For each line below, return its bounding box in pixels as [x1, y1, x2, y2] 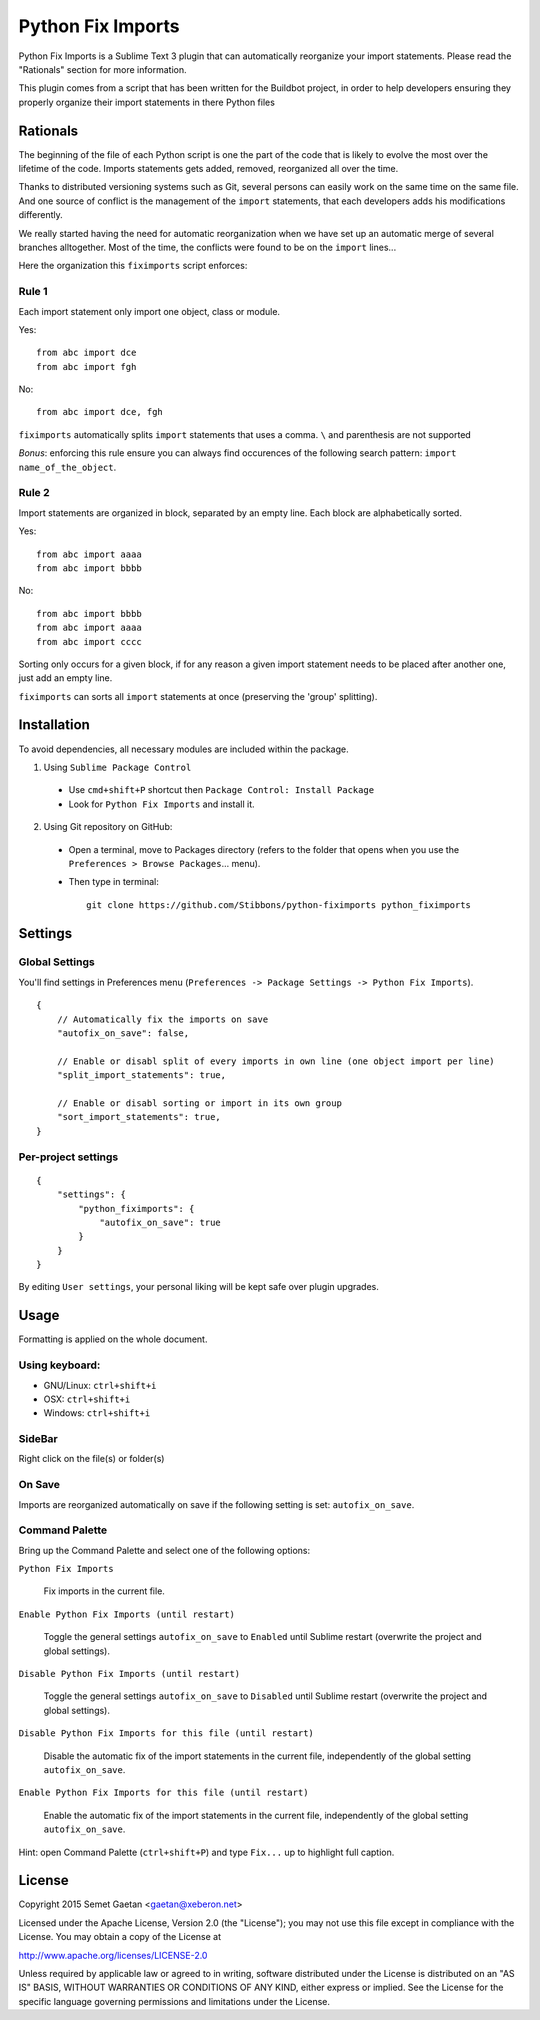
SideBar [18, 1432, 59, 1446]
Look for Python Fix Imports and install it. [68, 798, 255, 810]
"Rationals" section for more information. [18, 63, 187, 75]
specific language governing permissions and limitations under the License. [18, 1995, 330, 2007]
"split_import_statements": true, [56, 1070, 227, 1081]
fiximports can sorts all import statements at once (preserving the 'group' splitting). [18, 690, 378, 702]
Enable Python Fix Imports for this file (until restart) [18, 1787, 309, 1799]
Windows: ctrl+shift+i [43, 1407, 151, 1419]
